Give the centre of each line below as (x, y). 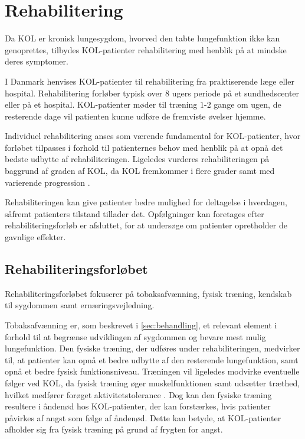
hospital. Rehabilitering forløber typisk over (84, 93)
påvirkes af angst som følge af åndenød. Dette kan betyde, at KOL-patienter (143, 417)
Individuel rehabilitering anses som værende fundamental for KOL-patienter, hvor (153, 136)
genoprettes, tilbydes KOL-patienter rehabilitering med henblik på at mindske (146, 49)
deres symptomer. (37, 61)
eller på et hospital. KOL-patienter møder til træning (101, 104)
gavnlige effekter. (35, 237)
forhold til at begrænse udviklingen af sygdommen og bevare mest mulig (135, 336)
